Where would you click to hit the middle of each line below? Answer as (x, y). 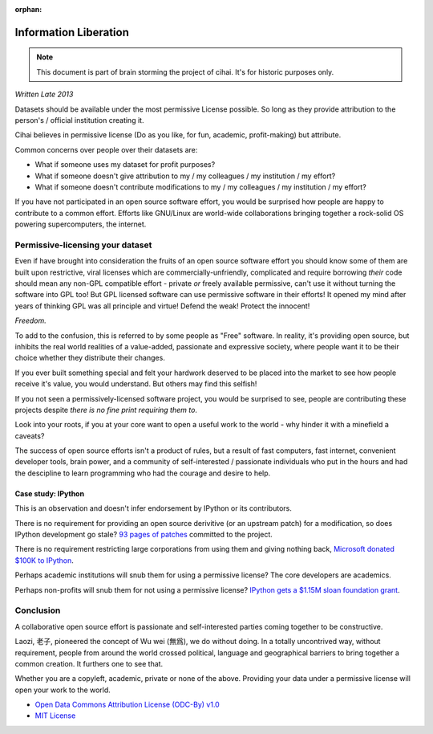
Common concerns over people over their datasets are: (106, 149)
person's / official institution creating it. (79, 120)
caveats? (30, 436)
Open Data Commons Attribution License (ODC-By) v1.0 (127, 705)
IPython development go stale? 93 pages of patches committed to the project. (144, 535)
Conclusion (38, 610)
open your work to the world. (63, 690)
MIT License (55, 716)
